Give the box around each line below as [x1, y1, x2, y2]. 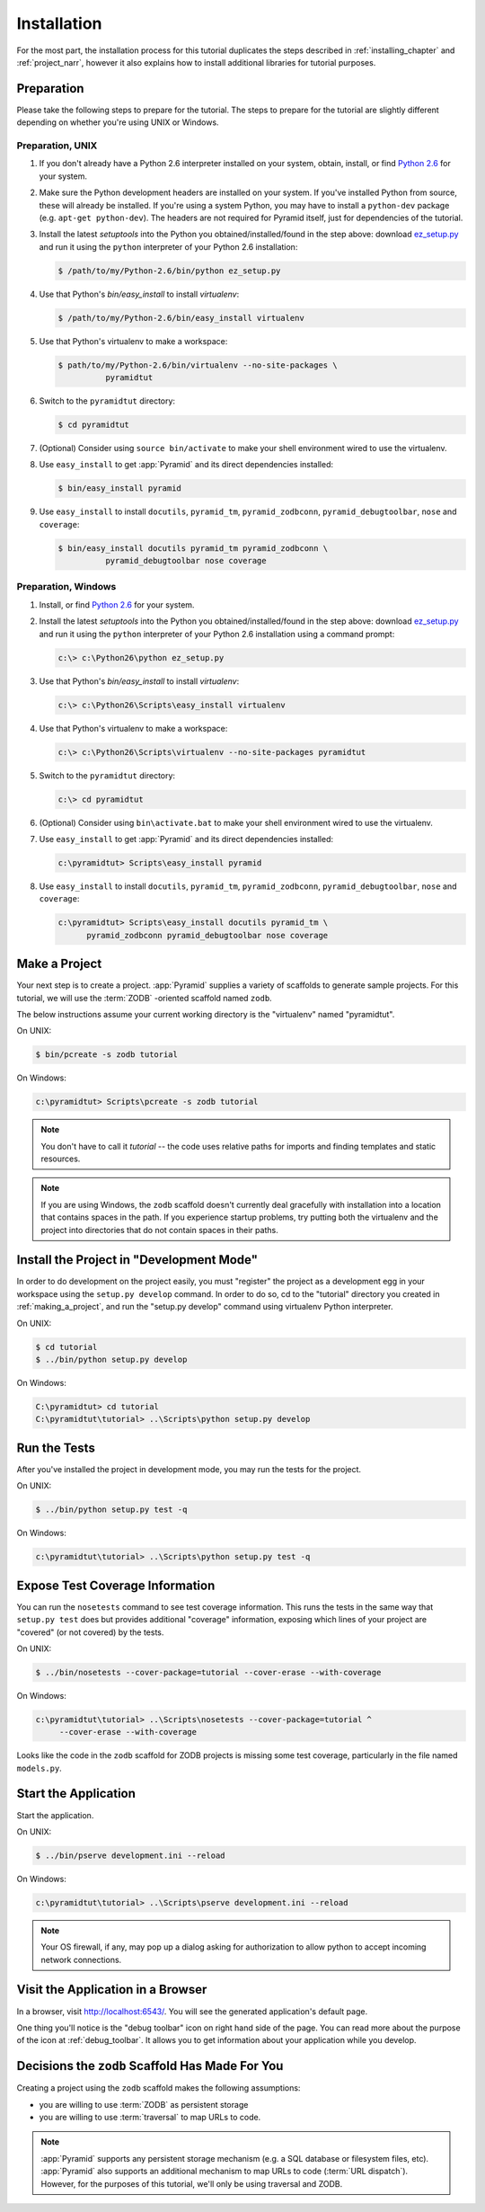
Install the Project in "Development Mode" [16, 1252, 259, 1267]
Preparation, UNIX [16, 139, 98, 152]
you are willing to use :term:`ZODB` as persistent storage [39, 2099, 249, 2110]
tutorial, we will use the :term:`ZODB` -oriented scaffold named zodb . [16, 992, 273, 1003]
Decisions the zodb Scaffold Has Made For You [16, 2058, 284, 2074]
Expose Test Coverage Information [16, 1577, 216, 1593]
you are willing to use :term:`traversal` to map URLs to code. [39, 2112, 261, 2123]
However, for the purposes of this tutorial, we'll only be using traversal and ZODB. [40, 2178, 343, 2189]
